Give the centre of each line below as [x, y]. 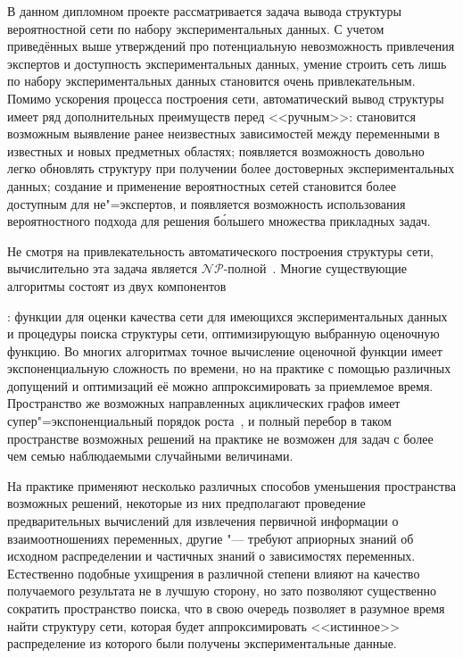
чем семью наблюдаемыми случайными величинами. [150, 456]
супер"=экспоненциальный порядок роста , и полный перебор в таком [199, 421]
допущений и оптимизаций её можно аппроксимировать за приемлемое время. [220, 385]
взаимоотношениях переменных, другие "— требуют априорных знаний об [211, 538]
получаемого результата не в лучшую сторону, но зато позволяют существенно [222, 591]
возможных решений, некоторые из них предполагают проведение [186, 503]
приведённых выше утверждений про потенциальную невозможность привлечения [231, 46]
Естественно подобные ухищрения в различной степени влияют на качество [214, 573]
